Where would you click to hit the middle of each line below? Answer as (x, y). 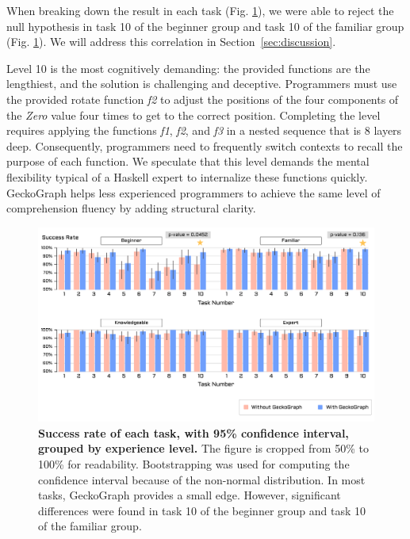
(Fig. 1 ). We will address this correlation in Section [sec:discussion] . (171, 42)
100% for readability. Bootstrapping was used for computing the (194, 464)
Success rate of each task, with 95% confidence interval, (194, 432)
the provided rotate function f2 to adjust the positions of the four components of (203, 99)
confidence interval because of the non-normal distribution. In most (202, 479)
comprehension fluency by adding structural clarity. (131, 208)
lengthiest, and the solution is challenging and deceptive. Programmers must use (202, 84)
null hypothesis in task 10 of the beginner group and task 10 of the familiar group (205, 26)
